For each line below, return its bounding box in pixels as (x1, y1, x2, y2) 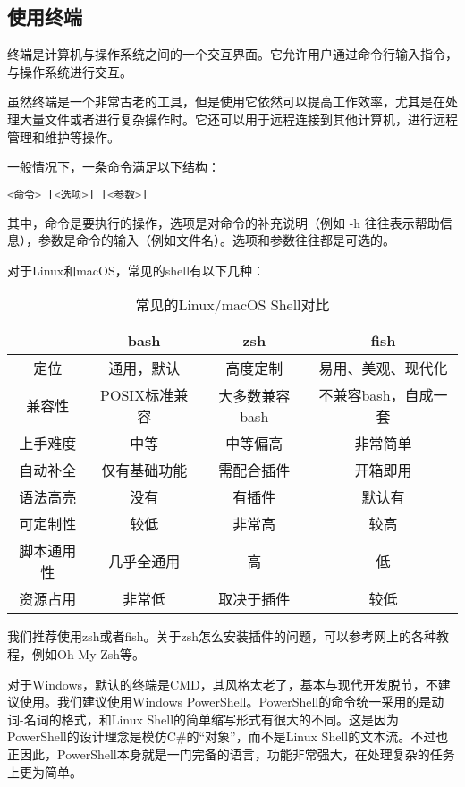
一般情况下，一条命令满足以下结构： (7, 157, 220, 176)
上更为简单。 (7, 762, 82, 781)
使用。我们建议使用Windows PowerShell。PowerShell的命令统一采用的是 (19, 692, 432, 711)
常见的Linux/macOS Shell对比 (135, 294, 330, 316)
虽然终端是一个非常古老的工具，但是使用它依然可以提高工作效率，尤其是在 (7, 92, 445, 111)
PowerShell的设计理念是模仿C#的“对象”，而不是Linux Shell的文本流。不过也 (7, 727, 449, 746)
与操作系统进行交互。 (7, 62, 132, 80)
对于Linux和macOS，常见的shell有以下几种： (7, 260, 266, 279)
